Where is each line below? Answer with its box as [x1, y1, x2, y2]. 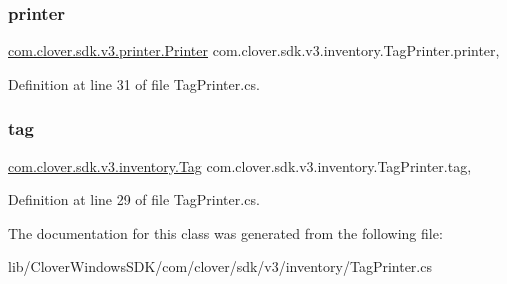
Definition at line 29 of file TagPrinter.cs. [8, 189, 260, 210]
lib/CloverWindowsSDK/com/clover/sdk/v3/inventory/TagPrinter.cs [8, 256, 432, 277]
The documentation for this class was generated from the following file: [8, 222, 443, 243]
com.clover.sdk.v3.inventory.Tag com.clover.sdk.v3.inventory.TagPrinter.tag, [8, 155, 472, 176]
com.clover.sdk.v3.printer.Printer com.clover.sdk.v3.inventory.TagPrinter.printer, [8, 40, 500, 61]
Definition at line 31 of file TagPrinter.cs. [8, 73, 260, 94]
